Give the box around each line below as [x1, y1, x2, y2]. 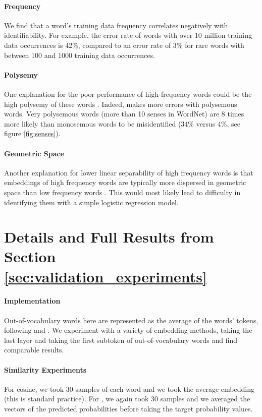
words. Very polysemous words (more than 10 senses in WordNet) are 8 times [4, 108, 244, 119]
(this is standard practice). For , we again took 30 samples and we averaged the [4, 393, 250, 404]
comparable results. [4, 344, 64, 355]
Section [4, 246, 56, 267]
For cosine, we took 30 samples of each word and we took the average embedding [4, 383, 254, 394]
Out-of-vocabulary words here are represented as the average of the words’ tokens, [4, 315, 258, 325]
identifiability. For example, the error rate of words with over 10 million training [4, 30, 252, 40]
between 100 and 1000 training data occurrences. [4, 49, 155, 60]
